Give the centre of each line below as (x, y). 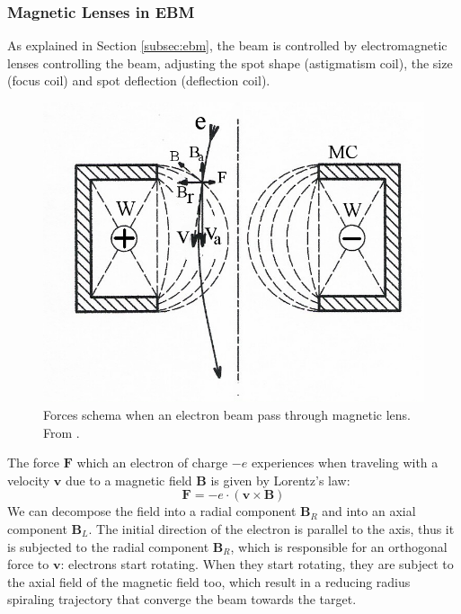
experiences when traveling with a (345, 463)
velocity (29, 480)
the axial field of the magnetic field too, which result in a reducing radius (209, 581)
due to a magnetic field (129, 480)
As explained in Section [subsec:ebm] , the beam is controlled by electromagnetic (227, 45)
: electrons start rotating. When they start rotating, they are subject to (257, 564)
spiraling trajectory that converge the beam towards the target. (182, 599)
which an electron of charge (152, 463)
